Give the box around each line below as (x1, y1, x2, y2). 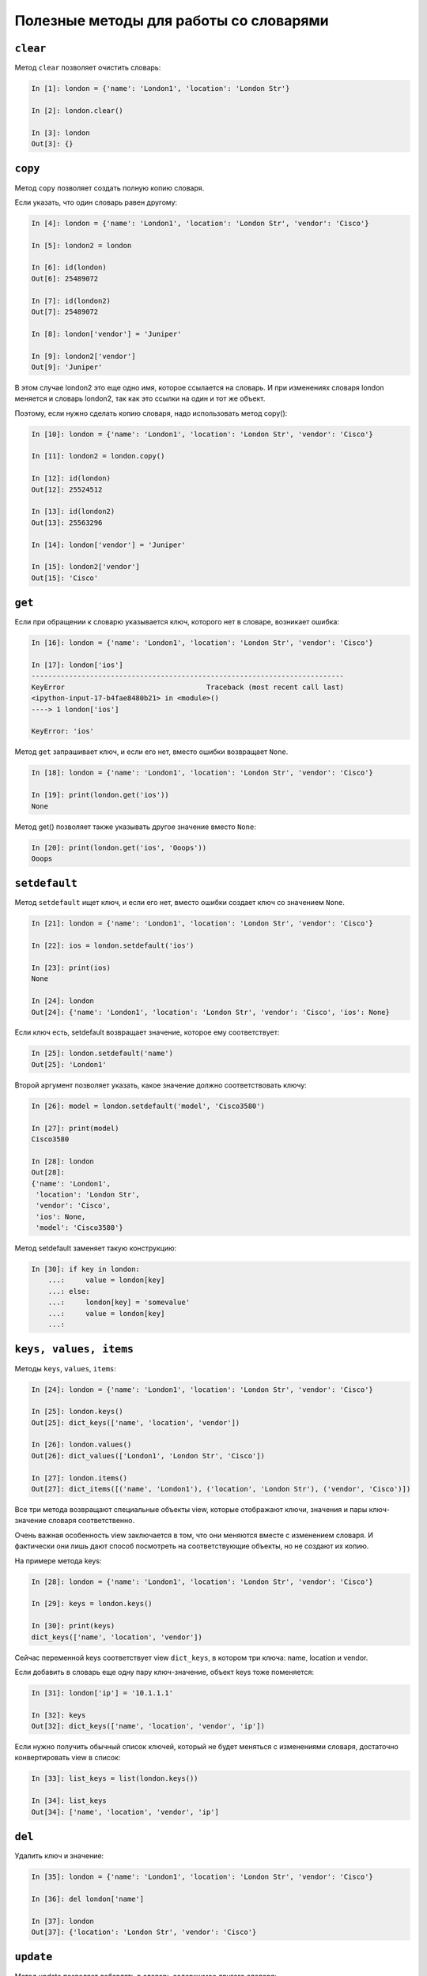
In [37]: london (31, 1917, 95, 1925)
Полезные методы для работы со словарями (14, 12, 329, 29)
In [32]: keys (31, 1710, 86, 1719)
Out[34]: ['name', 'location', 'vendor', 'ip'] (31, 1807, 219, 1816)
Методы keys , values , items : (14, 1363, 116, 1373)
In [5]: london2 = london (31, 241, 132, 250)
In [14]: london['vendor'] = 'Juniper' (31, 540, 186, 549)
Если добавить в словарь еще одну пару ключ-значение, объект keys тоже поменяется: (14, 1667, 314, 1676)
